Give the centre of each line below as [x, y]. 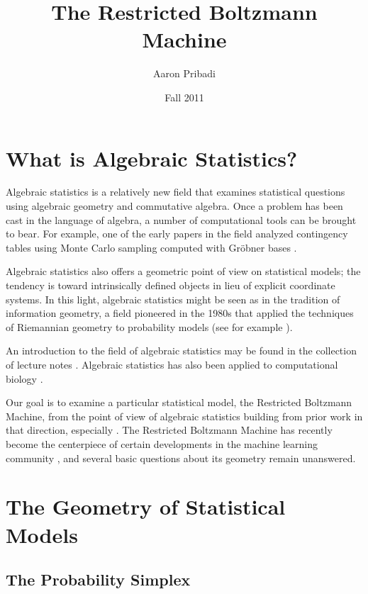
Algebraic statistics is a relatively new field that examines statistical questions [175, 192]
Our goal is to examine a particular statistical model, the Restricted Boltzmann [179, 402]
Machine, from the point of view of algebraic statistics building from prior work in [184, 416]
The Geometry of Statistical [146, 506]
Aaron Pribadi [184, 73]
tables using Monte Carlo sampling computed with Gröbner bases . [151, 247]
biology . [24, 378]
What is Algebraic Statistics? [152, 158]
